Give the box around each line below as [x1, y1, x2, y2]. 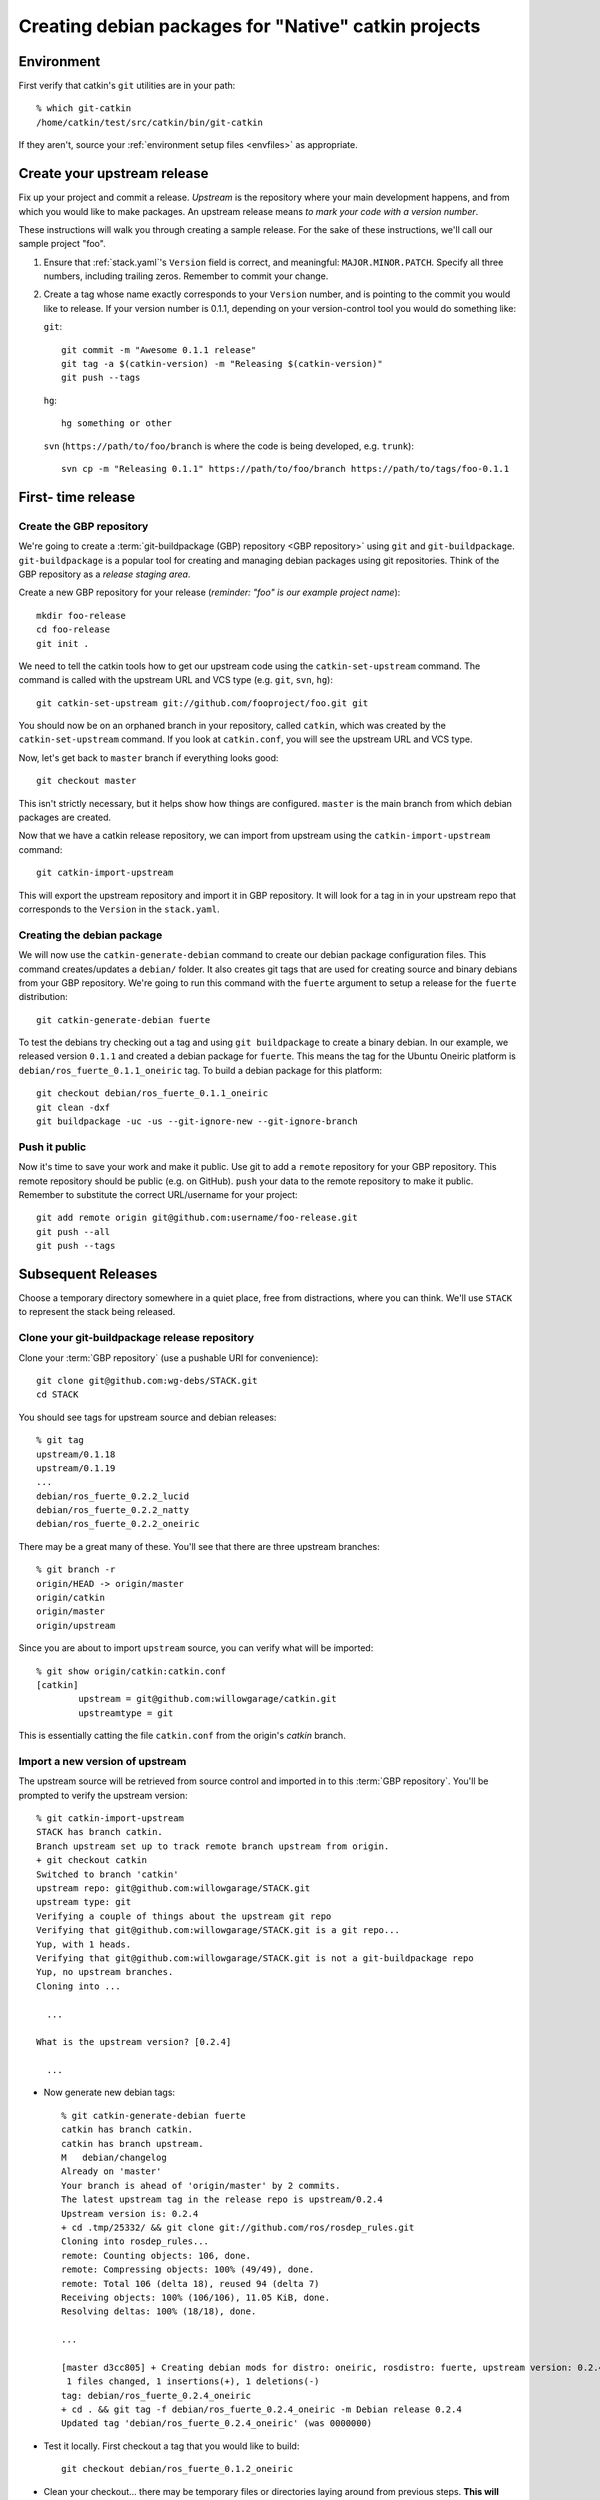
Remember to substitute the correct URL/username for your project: [18, 1188, 299, 1200]
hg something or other [61, 418, 173, 429]
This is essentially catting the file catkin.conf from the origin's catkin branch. [18, 1730, 347, 1742]
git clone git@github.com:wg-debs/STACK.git [36, 1375, 259, 1386]
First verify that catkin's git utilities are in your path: [18, 80, 236, 92]
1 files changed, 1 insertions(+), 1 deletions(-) [66, 2376, 320, 2387]
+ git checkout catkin [36, 1855, 148, 1866]
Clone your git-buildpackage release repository [18, 1331, 255, 1345]
